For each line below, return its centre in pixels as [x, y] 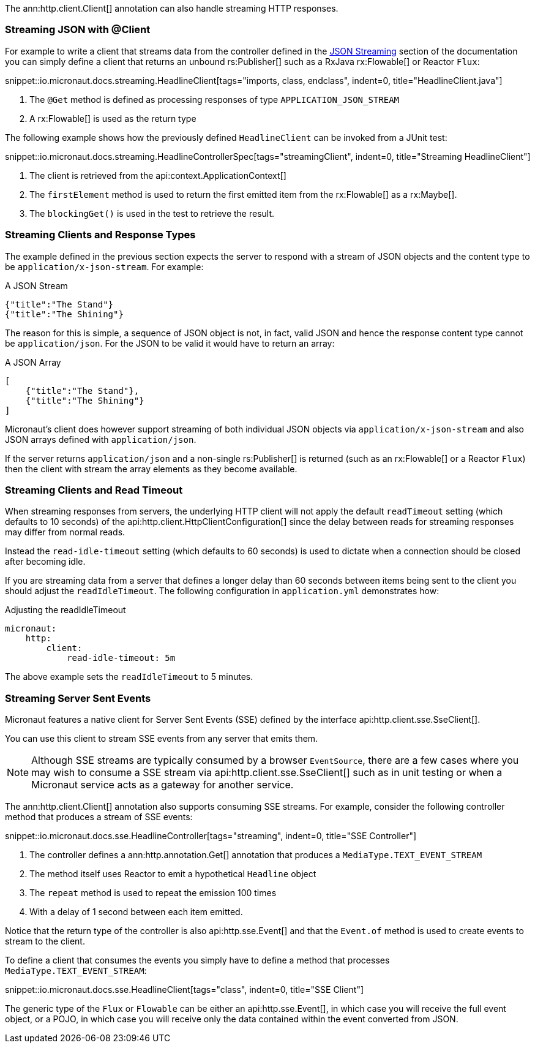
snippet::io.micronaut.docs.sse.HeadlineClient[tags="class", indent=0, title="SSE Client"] [185, 990]
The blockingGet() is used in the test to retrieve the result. [152, 213]
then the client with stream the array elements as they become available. [151, 469]
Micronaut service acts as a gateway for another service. [163, 785]
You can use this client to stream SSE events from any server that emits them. [162, 738]
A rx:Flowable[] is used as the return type [113, 118]
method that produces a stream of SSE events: [99, 817]
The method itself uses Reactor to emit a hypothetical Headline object [173, 874]
